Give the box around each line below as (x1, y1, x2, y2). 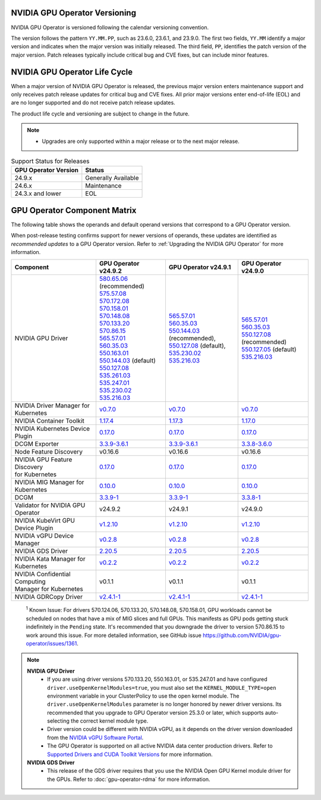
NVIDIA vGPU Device (14, 532, 74, 540)
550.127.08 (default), (168, 342, 226, 350)
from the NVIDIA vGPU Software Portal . (47, 734, 144, 741)
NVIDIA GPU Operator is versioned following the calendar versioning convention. (11, 24, 209, 31)
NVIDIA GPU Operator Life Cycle (11, 67, 133, 77)
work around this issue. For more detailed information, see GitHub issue (26, 632, 202, 639)
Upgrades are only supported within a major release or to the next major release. (42, 137, 240, 145)
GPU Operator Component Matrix (11, 205, 137, 215)
